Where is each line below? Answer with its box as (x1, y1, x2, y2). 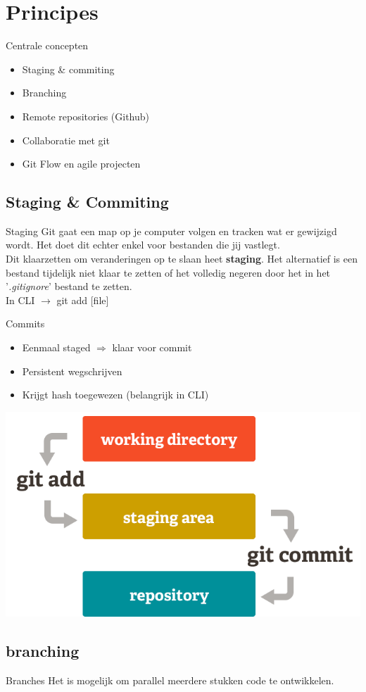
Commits (6, 316, 45, 331)
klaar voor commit (112, 340, 192, 355)
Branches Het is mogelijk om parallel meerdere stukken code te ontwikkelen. (6, 672, 334, 687)
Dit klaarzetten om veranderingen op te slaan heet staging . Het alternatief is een (6, 251, 358, 266)
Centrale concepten (6, 38, 89, 53)
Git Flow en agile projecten (22, 156, 141, 171)
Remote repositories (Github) (22, 108, 149, 123)
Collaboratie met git (22, 132, 110, 147)
